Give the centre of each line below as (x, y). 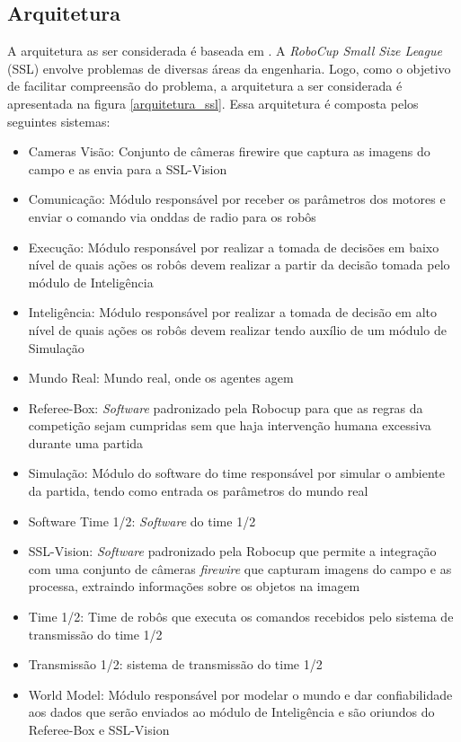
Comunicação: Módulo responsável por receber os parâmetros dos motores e (237, 199)
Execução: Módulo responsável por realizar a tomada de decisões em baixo (234, 247)
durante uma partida (86, 442)
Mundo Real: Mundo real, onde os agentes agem (161, 378)
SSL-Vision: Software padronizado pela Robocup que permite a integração (232, 551)
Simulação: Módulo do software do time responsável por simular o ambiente (237, 473)
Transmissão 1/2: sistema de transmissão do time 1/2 (175, 664)
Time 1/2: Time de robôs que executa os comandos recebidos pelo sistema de (241, 617)
